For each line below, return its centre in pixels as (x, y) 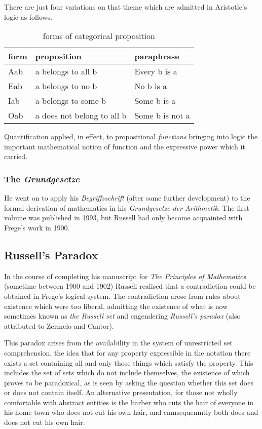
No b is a (151, 86)
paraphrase (157, 56)
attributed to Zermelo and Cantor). (59, 325)
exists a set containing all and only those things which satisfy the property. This (129, 362)
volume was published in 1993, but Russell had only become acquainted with (123, 218)
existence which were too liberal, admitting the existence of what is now (116, 306)
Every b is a (156, 71)
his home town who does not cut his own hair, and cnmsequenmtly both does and (131, 412)
